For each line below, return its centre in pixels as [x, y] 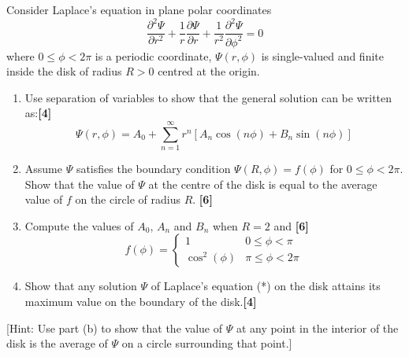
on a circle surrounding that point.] [207, 343]
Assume [43, 168]
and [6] [291, 225]
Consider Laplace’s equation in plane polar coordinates [139, 9]
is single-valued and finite [322, 55]
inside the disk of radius [64, 71]
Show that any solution [81, 286]
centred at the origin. [209, 71]
